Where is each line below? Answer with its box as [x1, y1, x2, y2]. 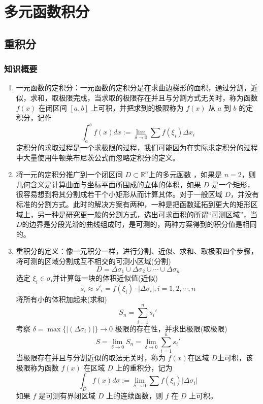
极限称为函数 [16, 362, 59, 373]
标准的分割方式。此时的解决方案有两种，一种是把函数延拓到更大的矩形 [16, 199, 251, 210]
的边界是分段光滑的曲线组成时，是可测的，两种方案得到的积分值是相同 [22, 219, 257, 229]
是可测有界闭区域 [39, 390, 96, 401]
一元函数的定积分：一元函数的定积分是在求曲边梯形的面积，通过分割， [16, 82, 251, 93]
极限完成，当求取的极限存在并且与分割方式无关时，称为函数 [58, 92, 258, 103]
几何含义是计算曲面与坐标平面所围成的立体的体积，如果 [16, 179, 201, 189]
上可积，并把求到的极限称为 [91, 102, 184, 113]
